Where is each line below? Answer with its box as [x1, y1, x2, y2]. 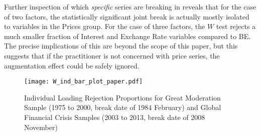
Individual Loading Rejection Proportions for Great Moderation [24, 92, 221, 102]
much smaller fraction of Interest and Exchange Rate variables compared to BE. [4, 30, 251, 41]
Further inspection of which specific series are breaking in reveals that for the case [4, 1, 256, 11]
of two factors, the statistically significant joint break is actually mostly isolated [4, 11, 249, 21]
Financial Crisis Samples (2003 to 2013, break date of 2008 [24, 112, 205, 122]
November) [24, 121, 58, 132]
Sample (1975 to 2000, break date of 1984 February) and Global [24, 102, 221, 112]
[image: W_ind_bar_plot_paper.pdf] [24, 78, 143, 85]
